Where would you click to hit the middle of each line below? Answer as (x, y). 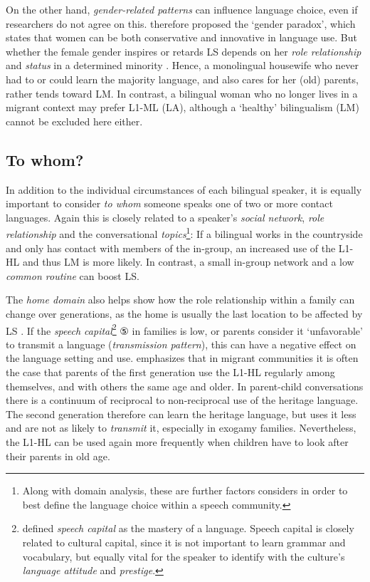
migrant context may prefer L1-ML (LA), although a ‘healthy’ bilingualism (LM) (183, 107)
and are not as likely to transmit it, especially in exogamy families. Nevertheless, (181, 428)
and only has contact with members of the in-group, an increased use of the (171, 248)
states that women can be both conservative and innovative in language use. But (182, 37)
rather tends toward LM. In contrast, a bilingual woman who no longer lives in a (182, 93)
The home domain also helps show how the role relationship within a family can (180, 300)
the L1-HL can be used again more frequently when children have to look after (177, 441)
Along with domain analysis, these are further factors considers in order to (185, 490)
